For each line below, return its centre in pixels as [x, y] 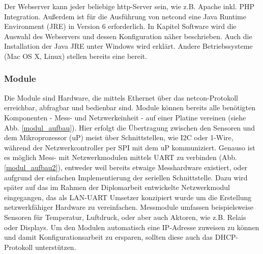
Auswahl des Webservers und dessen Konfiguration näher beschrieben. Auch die [128, 36]
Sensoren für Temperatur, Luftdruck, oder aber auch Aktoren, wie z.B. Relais [125, 217]
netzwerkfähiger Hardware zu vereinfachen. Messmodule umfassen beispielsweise [129, 207]
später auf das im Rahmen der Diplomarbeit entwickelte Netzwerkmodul [117, 187]
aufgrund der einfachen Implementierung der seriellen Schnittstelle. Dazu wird [126, 177]
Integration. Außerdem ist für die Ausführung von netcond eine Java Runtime [125, 16]
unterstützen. [55, 247]
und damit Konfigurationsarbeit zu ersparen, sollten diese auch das [109, 237]
